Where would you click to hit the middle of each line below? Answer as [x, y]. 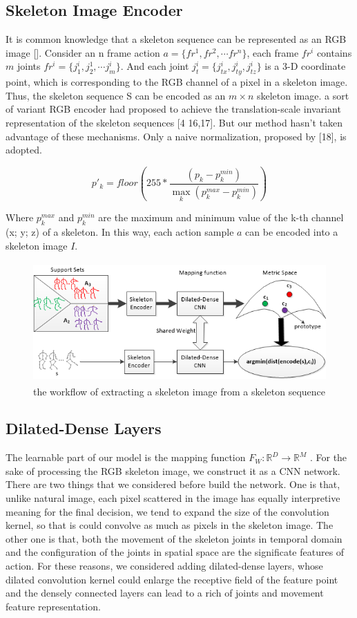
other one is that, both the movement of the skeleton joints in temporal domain [174, 538]
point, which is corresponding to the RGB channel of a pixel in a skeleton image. [177, 82]
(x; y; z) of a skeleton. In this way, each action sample [120, 231]
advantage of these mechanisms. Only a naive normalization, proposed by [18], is [176, 136]
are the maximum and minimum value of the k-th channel [221, 217]
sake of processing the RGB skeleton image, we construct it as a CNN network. [173, 470]
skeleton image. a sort [303, 95]
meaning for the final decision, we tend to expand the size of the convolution [167, 511]
